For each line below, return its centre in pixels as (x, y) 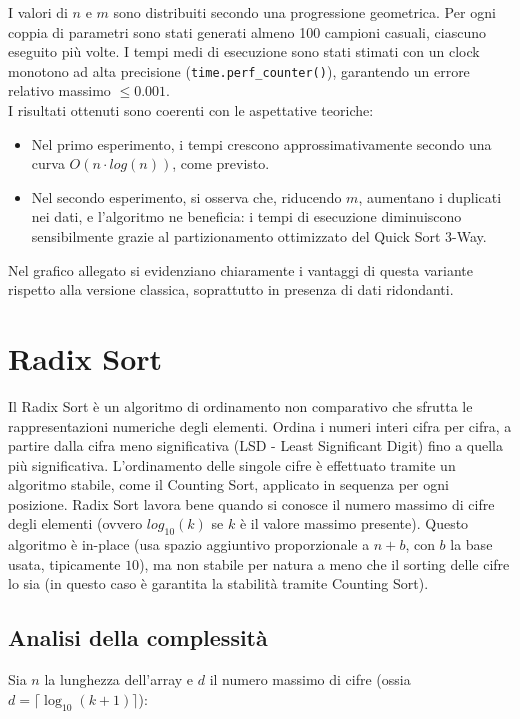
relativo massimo (59, 90)
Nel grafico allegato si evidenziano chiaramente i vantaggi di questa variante (240, 269)
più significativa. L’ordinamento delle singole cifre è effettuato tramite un (232, 464)
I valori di (38, 12)
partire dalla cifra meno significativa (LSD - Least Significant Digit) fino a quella (255, 445)
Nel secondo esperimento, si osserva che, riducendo (186, 196)
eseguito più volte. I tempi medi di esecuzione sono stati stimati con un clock (244, 51)
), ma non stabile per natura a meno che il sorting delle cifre (324, 563)
